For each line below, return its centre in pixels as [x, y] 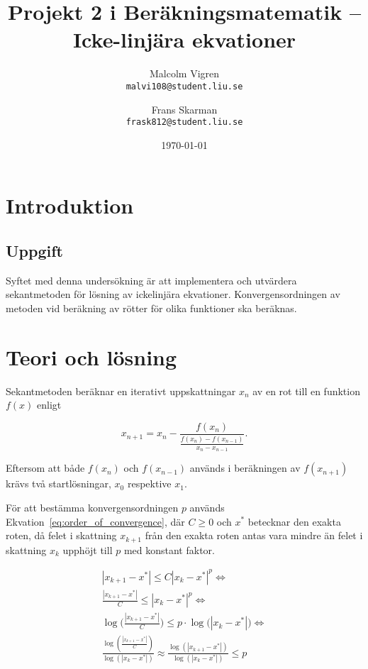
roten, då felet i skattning [61, 535]
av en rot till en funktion [306, 391]
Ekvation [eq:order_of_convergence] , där [95, 521]
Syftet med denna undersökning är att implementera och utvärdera [151, 280]
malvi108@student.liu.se [184, 86]
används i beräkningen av [245, 468]
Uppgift [34, 250]
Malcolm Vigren [184, 73]
